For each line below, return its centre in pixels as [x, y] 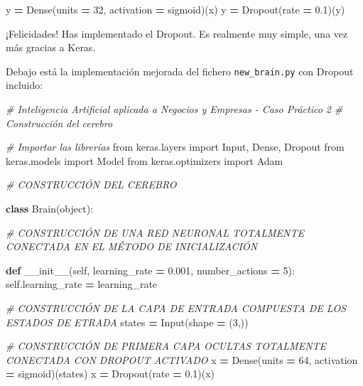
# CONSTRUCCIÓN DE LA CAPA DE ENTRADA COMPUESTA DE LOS [176, 307]
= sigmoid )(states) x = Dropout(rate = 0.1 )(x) [110, 374]
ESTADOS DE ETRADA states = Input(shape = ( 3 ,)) [127, 322]
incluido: [25, 85]
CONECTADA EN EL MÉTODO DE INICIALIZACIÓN [132, 246]
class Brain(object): [50, 208]
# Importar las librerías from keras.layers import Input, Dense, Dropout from [175, 147]
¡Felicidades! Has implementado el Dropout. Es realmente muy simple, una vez [177, 33]
